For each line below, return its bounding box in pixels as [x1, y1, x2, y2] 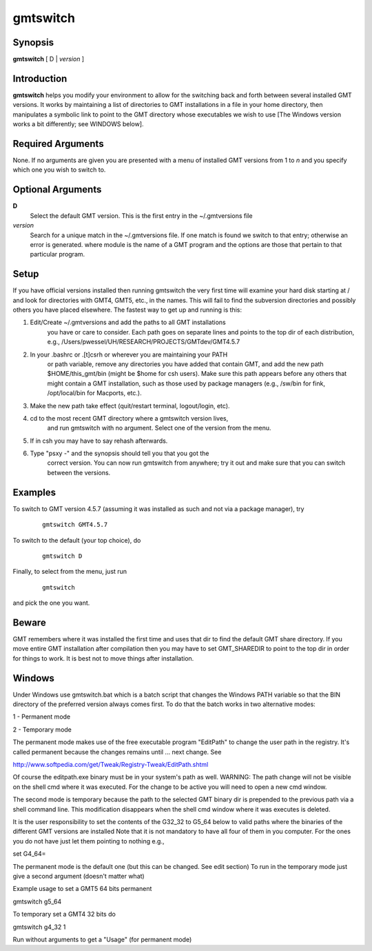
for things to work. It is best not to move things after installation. [12, 654, 194, 662]
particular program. [30, 250, 85, 259]
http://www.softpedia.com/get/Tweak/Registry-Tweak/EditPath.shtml [12, 761, 209, 769]
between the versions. [47, 468, 111, 477]
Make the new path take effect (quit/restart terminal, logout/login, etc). [30, 401, 230, 410]
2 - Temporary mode [12, 725, 72, 734]
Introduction [12, 72, 68, 84]
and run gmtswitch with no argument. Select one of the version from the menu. [47, 424, 271, 432]
